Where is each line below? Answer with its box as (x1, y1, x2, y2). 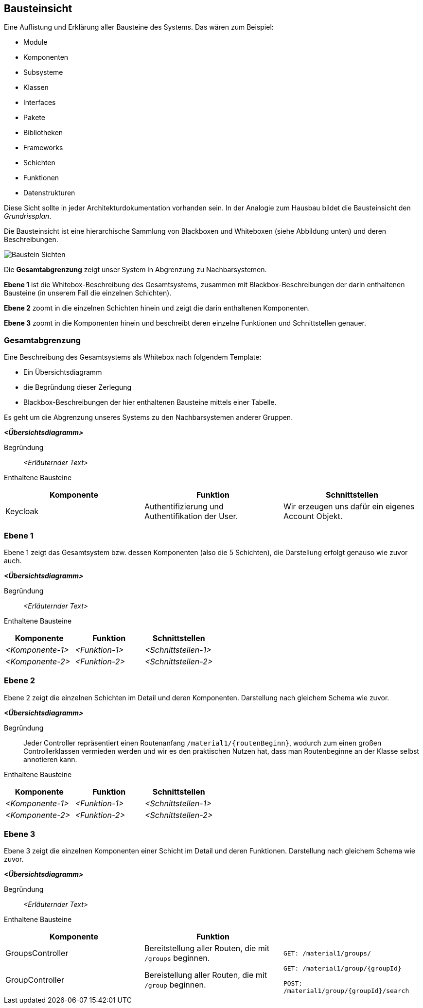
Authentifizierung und (144, 502, 224, 512)
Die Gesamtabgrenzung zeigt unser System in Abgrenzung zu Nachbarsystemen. (4, 265, 267, 274)
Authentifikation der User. (144, 511, 238, 521)
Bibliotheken (23, 128, 63, 137)
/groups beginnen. (144, 953, 210, 963)
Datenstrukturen (23, 189, 75, 197)
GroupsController (5, 948, 69, 958)
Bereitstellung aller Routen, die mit (144, 943, 269, 954)
